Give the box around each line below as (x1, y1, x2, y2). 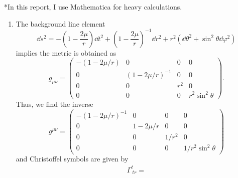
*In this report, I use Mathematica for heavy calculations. (4, 2, 182, 12)
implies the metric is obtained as (16, 47, 116, 58)
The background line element (16, 18, 105, 29)
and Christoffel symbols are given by (16, 153, 129, 164)
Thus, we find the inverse (16, 98, 93, 109)
